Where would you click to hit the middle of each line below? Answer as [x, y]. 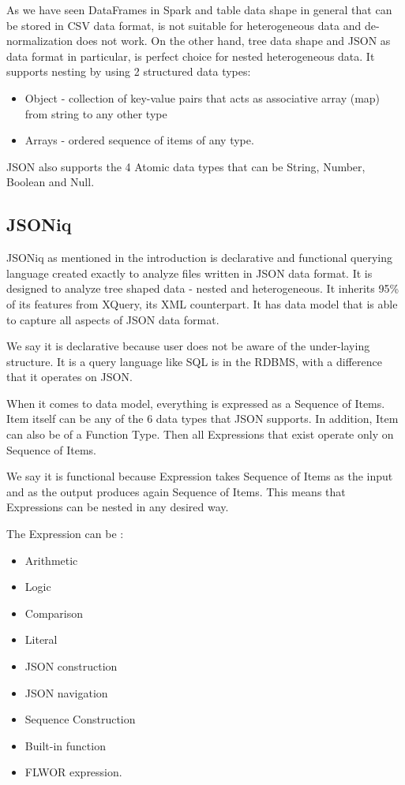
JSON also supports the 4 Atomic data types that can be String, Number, [186, 166]
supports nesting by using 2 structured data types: [129, 71]
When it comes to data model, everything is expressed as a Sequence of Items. [196, 403]
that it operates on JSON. [69, 377]
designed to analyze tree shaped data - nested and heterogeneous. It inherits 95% [203, 288]
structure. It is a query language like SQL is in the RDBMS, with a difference [194, 361]
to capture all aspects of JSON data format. [113, 319]
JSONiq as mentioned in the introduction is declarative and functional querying [199, 258]
